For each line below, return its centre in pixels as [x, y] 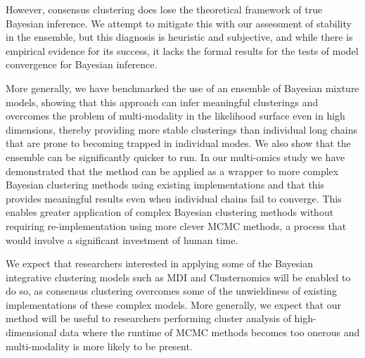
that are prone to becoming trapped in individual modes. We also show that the [178, 143]
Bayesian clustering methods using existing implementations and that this [165, 185]
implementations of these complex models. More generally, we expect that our [174, 304]
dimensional [31, 332]
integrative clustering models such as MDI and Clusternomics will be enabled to [178, 277]
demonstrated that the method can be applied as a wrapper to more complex [172, 171]
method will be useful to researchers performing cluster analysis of [148, 318]
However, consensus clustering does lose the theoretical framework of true [164, 9]
